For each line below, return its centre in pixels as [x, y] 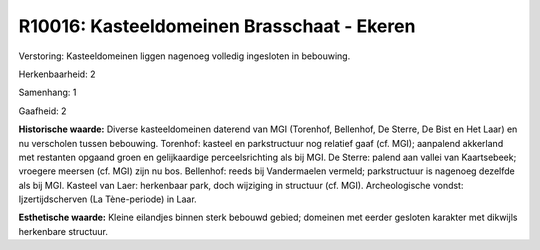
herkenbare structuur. [63, 231]
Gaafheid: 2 [42, 111]
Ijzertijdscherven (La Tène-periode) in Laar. [107, 199]
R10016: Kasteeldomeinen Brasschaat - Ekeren [217, 26]
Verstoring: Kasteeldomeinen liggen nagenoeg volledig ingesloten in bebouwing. [184, 56]
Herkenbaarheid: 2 [57, 74]
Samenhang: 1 [47, 92]
